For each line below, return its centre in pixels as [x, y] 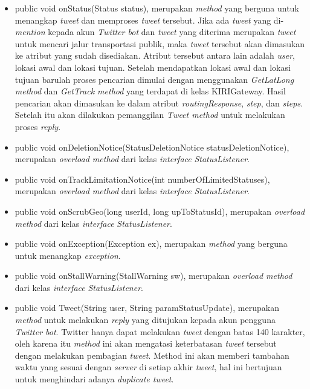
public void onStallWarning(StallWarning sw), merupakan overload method [153, 276]
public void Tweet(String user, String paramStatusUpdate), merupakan [147, 308]
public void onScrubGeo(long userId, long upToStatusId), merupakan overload [160, 211]
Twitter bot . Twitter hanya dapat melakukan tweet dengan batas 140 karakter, [160, 331]
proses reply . [38, 126]
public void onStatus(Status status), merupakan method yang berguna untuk [157, 8]
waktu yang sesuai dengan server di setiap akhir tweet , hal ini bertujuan [148, 367]
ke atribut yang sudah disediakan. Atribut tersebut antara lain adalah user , [155, 55]
